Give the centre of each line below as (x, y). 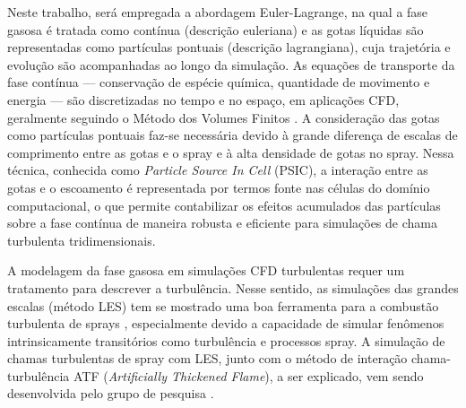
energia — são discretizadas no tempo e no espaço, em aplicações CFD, (203, 99)
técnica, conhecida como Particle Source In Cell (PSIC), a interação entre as (218, 170)
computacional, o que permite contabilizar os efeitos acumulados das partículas (224, 205)
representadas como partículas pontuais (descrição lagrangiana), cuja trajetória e (229, 47)
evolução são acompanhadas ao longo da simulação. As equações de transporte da (231, 64)
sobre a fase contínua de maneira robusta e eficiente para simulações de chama (222, 223)
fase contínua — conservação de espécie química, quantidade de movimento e (219, 82)
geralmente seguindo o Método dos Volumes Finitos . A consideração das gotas (224, 117)
